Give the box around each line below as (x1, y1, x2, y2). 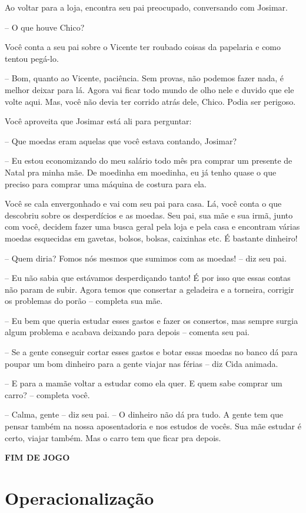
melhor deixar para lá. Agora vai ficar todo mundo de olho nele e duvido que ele (5, 83, 294, 95)
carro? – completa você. (5, 388, 90, 401)
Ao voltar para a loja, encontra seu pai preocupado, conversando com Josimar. (5, 1, 288, 13)
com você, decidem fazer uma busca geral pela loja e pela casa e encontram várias (5, 220, 300, 233)
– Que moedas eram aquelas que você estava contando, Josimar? (5, 134, 237, 147)
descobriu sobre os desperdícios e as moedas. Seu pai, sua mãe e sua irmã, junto (5, 208, 293, 221)
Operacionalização (5, 486, 154, 509)
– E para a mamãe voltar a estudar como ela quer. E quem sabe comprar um (5, 377, 282, 389)
